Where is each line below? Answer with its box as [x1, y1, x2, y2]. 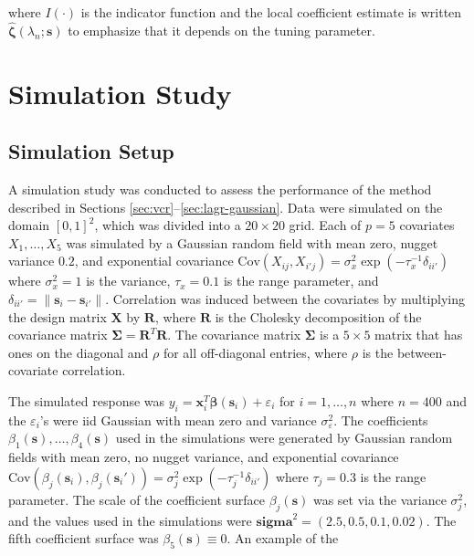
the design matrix [8, 307, 107, 326]
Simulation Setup [8, 137, 174, 165]
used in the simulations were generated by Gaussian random [115, 428, 453, 447]
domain [8, 215, 50, 235]
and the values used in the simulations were [8, 510, 252, 530]
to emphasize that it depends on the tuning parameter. [68, 20, 375, 39]
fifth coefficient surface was [8, 529, 159, 548]
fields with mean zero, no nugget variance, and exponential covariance [8, 447, 399, 467]
